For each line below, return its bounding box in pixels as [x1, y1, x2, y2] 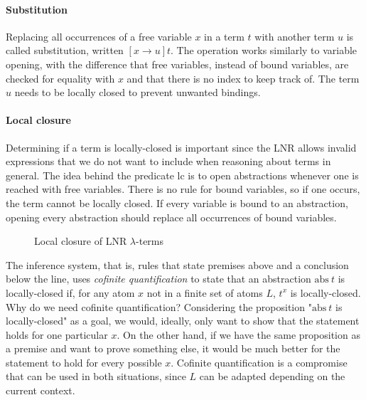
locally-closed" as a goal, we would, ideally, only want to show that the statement [6, 313, 360, 328]
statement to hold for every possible [6, 354, 162, 369]
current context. [6, 383, 75, 398]
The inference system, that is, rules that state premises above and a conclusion [6, 257, 349, 272]
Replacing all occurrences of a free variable [6, 28, 192, 43]
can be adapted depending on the [199, 369, 345, 384]
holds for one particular [6, 327, 108, 342]
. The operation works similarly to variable [171, 43, 357, 58]
